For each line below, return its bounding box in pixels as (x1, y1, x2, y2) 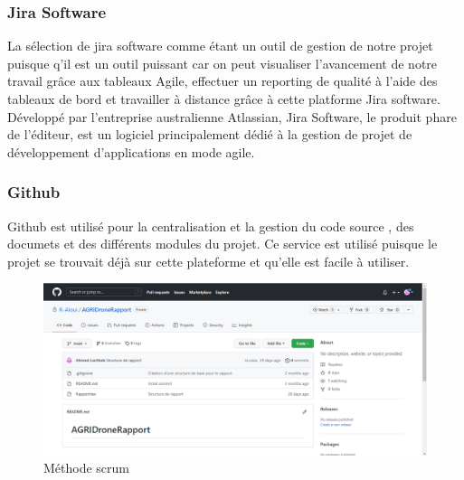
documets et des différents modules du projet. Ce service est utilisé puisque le (7, 234, 438, 253)
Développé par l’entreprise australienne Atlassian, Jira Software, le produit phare (7, 107, 457, 126)
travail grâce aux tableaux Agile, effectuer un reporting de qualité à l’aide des (7, 71, 438, 90)
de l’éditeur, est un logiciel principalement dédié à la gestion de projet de (7, 125, 412, 144)
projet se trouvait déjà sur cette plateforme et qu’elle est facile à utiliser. (7, 251, 410, 270)
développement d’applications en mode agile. (7, 142, 255, 161)
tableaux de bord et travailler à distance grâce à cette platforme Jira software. (7, 89, 440, 108)
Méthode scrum (43, 458, 130, 477)
